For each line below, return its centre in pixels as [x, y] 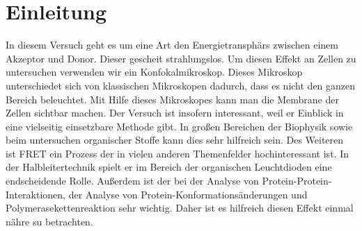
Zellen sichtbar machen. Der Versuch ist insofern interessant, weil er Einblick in [175, 113]
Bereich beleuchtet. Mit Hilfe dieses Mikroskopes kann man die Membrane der [172, 99]
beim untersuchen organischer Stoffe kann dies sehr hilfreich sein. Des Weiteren [175, 140]
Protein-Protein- [297, 181]
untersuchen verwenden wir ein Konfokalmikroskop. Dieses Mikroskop [154, 72]
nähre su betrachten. [49, 221]
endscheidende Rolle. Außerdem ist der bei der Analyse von [132, 181]
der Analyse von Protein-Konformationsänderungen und [188, 194]
